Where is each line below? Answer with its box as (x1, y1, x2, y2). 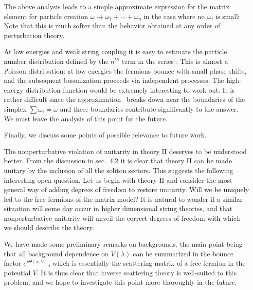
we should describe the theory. (4, 222, 94, 232)
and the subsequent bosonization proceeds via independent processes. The (4, 75, 224, 85)
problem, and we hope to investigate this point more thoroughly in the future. (4, 277, 237, 287)
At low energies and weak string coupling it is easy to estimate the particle (4, 46, 227, 57)
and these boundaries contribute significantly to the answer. (60, 103, 238, 114)
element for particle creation (4, 11, 88, 21)
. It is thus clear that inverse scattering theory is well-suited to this (36, 267, 237, 277)
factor (4, 258, 21, 268)
